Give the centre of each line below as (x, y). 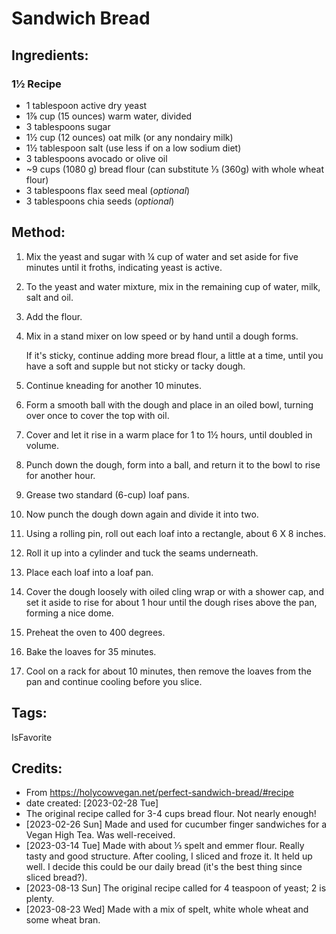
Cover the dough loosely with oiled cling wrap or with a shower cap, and (174, 591)
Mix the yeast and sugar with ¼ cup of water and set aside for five (162, 256)
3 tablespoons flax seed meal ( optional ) (108, 190)
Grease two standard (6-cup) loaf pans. (107, 494)
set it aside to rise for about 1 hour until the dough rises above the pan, (171, 602)
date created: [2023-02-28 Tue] (92, 803)
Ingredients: (50, 55)
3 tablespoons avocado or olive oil (96, 158)
